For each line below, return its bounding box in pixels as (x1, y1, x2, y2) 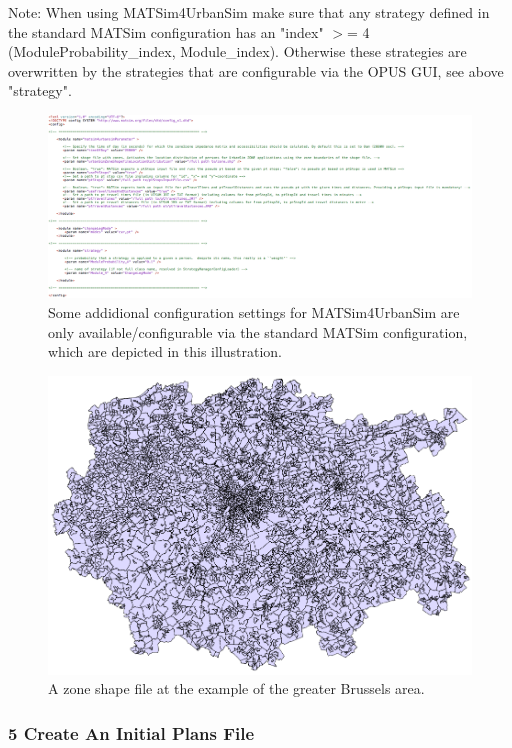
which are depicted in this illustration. (48, 341, 282, 362)
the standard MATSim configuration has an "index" (8, 21, 324, 42)
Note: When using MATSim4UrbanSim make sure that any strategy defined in (8, 2, 490, 22)
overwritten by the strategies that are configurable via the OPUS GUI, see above (8, 60, 504, 81)
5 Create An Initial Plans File (8, 720, 255, 745)
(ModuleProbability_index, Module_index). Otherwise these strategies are (8, 41, 467, 62)
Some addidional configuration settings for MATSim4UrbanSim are (48, 301, 460, 322)
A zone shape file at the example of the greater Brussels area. (48, 678, 425, 699)
